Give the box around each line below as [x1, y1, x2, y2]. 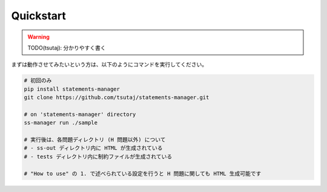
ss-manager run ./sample [24, 120, 98, 126]
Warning [27, 33, 50, 40]
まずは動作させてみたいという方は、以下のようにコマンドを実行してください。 [11, 61, 208, 68]
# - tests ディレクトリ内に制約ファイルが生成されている [24, 153, 173, 160]
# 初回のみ [24, 77, 52, 84]
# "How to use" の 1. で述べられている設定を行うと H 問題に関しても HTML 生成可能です [24, 170, 262, 177]
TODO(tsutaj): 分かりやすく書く [27, 44, 106, 51]
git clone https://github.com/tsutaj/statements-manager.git [24, 94, 210, 101]
